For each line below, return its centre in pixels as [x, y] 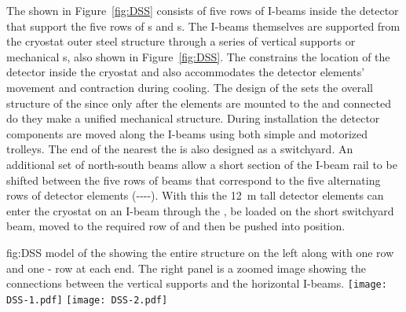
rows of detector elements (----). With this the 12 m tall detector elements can [195, 195]
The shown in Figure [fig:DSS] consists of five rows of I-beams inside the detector [203, 10]
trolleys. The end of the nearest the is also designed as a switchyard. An [180, 149]
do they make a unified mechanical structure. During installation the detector [193, 118]
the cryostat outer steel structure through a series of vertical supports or [181, 41]
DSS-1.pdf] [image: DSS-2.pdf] [87, 300]
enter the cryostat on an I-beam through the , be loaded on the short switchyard [200, 210]
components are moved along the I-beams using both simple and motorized [187, 133]
